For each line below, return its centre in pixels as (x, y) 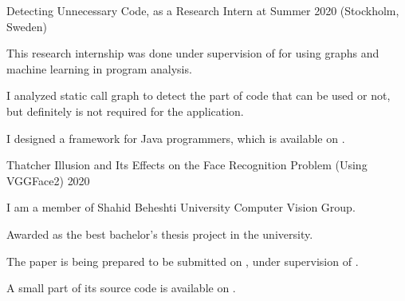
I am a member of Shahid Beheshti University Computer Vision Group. (181, 207)
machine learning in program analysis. (99, 68)
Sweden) (27, 26)
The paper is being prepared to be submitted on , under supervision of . (183, 261)
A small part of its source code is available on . (121, 288)
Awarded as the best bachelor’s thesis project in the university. (160, 234)
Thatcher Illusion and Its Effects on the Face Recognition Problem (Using (187, 165)
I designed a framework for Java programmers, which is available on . (176, 138)
